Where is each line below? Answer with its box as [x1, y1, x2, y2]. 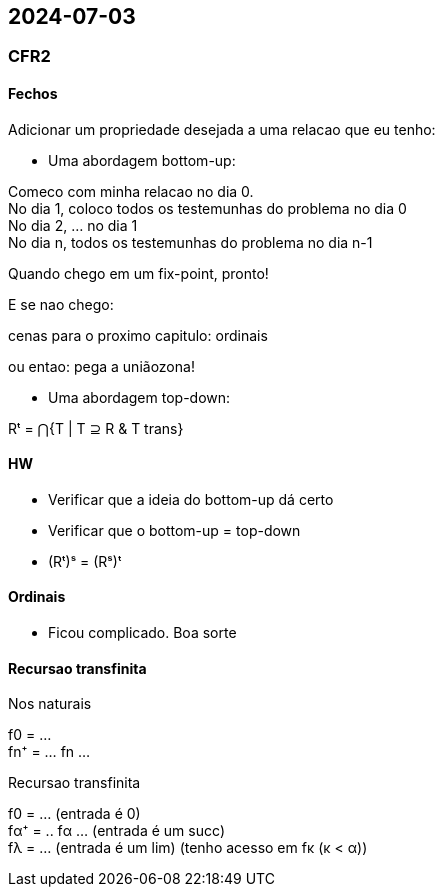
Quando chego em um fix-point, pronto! [8, 264, 269, 282]
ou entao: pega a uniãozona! [8, 357, 195, 375]
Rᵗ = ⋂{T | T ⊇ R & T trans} [8, 419, 184, 437]
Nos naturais [8, 695, 92, 713]
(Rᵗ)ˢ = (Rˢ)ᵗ [48, 552, 122, 570]
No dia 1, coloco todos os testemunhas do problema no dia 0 [8, 199, 407, 217]
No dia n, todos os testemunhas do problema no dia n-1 [8, 233, 373, 251]
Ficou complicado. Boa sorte [48, 624, 237, 642]
